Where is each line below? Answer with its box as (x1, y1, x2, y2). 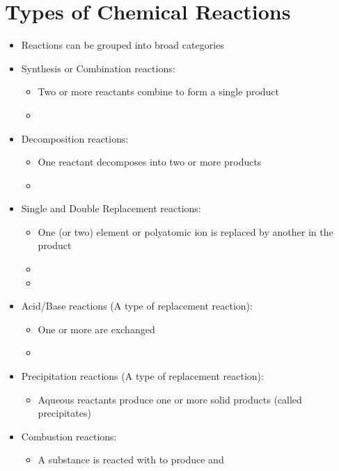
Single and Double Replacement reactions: (21, 201, 201, 216)
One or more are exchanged (38, 321, 155, 336)
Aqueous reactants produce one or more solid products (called (38, 392, 302, 406)
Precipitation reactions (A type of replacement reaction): (21, 369, 264, 383)
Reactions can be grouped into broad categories (21, 38, 224, 52)
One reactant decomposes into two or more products (38, 154, 262, 169)
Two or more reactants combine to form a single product (38, 84, 280, 99)
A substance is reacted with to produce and (38, 452, 224, 467)
